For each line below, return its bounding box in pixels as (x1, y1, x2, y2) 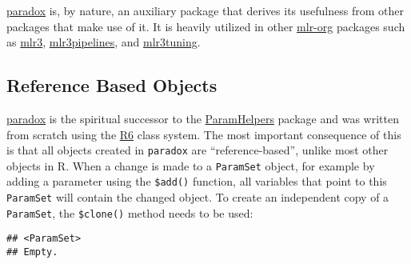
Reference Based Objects (6, 73, 217, 98)
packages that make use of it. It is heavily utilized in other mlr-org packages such (6, 18, 405, 34)
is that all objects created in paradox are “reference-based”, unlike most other (6, 142, 389, 158)
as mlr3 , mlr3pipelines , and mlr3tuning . (6, 34, 201, 50)
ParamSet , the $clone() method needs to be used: (6, 204, 253, 221)
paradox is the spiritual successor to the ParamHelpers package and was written (6, 110, 399, 126)
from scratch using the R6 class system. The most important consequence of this (6, 126, 401, 142)
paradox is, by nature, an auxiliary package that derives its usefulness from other (6, 2, 404, 18)
